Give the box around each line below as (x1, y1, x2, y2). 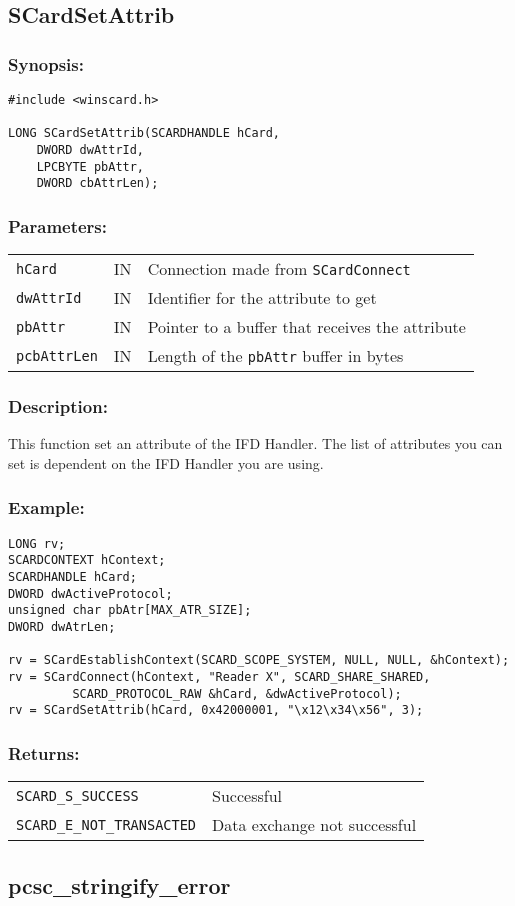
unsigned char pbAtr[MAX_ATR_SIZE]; (8, 603, 252, 618)
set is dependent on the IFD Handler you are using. (8, 452, 324, 473)
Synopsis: (8, 51, 84, 76)
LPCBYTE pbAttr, (36, 159, 145, 174)
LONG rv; (8, 536, 66, 551)
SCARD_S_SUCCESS (16, 787, 139, 804)
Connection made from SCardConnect (147, 257, 411, 281)
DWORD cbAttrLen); (36, 176, 159, 191)
